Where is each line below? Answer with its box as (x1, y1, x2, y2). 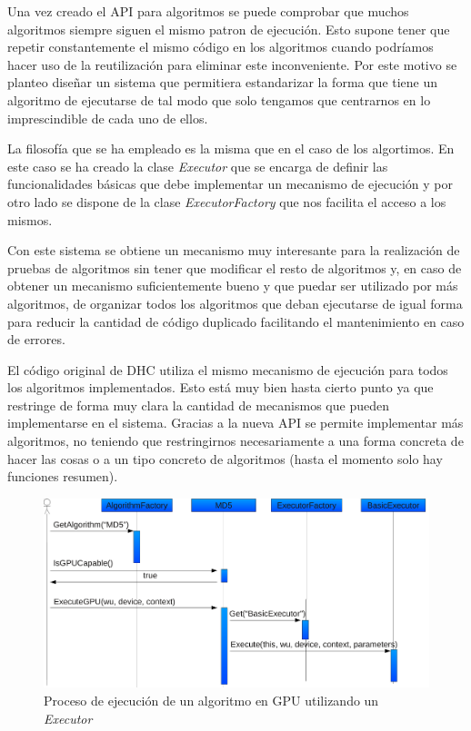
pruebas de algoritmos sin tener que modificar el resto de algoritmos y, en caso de (7, 258, 462, 277)
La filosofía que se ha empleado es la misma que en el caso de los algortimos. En (7, 139, 455, 158)
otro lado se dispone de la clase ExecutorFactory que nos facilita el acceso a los (7, 192, 446, 211)
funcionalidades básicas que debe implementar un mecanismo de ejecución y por (7, 174, 453, 193)
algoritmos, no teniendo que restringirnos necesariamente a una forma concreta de (7, 431, 464, 450)
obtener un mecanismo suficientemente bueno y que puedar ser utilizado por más (7, 276, 458, 295)
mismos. (7, 210, 53, 229)
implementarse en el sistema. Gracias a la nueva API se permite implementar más (7, 413, 464, 432)
